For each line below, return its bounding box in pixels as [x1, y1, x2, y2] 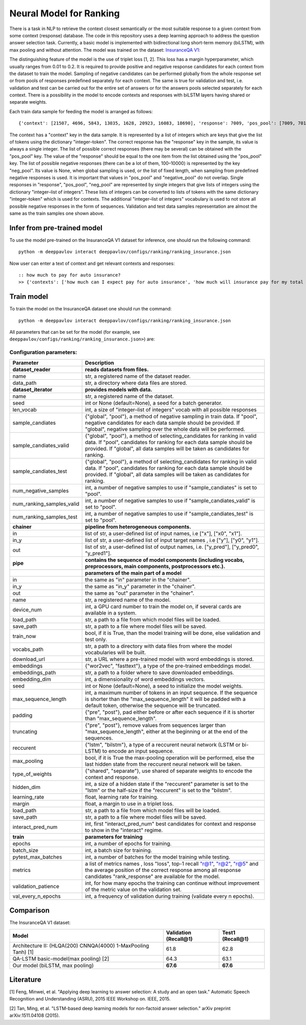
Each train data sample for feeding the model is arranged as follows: [9, 108, 153, 114]
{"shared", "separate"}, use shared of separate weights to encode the [85, 767, 252, 774]
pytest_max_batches [12, 853, 62, 860]
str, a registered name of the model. [85, 596, 171, 603]
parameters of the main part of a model [85, 569, 182, 576]
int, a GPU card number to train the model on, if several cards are [85, 603, 242, 610]
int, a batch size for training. [85, 846, 152, 853]
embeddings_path [12, 669, 56, 676]
